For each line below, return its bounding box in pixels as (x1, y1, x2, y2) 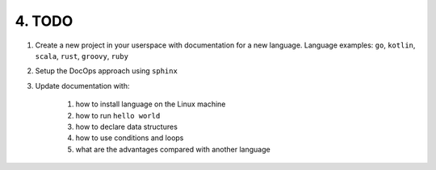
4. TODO (15, 12, 73, 30)
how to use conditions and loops (75, 133, 184, 143)
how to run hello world (75, 110, 161, 120)
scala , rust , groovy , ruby (35, 51, 129, 60)
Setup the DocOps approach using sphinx (35, 66, 178, 76)
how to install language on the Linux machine (75, 99, 226, 109)
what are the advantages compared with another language (75, 144, 270, 154)
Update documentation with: (35, 81, 130, 90)
